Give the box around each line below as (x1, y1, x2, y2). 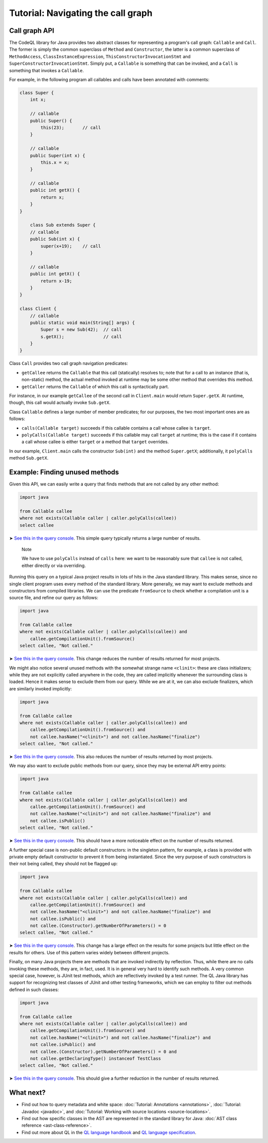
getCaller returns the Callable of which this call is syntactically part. (21, 383, 169, 389)
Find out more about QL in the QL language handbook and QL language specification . (21, 1129, 197, 1135)
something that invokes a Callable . (9, 67, 84, 73)
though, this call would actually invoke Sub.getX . (9, 400, 111, 406)
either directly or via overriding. (21, 563, 86, 569)
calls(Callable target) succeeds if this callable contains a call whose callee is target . (21, 425, 211, 431)
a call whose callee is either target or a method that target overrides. (21, 439, 169, 445)
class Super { (19, 90, 54, 96)
